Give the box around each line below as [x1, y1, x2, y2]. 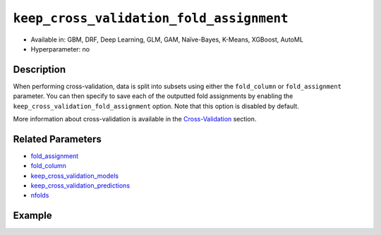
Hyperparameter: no [30, 44, 90, 53]
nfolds [30, 191, 49, 200]
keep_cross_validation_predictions [30, 181, 131, 190]
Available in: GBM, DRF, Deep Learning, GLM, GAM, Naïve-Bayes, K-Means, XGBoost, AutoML [30, 35, 303, 44]
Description [13, 64, 66, 76]
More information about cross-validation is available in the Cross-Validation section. [13, 115, 257, 123]
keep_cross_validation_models [30, 171, 119, 180]
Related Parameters [13, 133, 102, 145]
